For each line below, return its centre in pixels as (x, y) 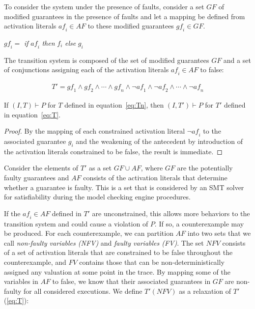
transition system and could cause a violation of (76, 223)
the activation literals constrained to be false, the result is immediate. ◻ (113, 151)
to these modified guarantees (131, 26)
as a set (100, 168)
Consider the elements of (41, 168)
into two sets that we (219, 233)
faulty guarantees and (37, 177)
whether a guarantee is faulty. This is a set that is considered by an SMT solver (124, 187)
